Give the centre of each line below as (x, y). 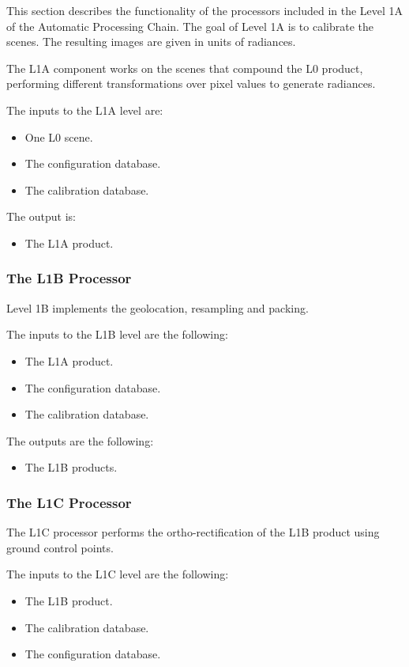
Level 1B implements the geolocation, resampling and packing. (158, 307)
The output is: (41, 216)
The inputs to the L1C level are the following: (118, 574)
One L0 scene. (59, 136)
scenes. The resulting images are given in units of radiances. (151, 42)
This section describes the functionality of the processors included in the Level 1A (205, 10)
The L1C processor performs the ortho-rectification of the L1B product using (193, 532)
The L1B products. (71, 467)
